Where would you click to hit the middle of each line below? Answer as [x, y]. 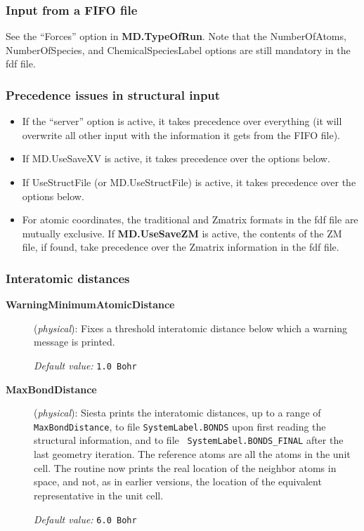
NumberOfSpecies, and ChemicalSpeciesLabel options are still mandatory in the [178, 50]
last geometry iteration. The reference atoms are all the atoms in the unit [192, 454]
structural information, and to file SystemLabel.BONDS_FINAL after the [189, 440]
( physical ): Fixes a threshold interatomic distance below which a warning [190, 328]
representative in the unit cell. [99, 495]
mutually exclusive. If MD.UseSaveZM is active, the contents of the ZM [182, 233]
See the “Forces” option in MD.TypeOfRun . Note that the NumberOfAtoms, [176, 36]
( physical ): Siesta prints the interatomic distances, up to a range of [177, 413]
